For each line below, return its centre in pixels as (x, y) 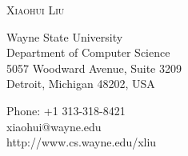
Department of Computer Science (88, 52)
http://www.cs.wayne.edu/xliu (82, 142)
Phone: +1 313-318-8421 (66, 110)
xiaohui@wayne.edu (54, 126)
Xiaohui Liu (36, 10)
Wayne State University (65, 36)
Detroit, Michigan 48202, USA (81, 84)
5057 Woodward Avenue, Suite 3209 (94, 68)
